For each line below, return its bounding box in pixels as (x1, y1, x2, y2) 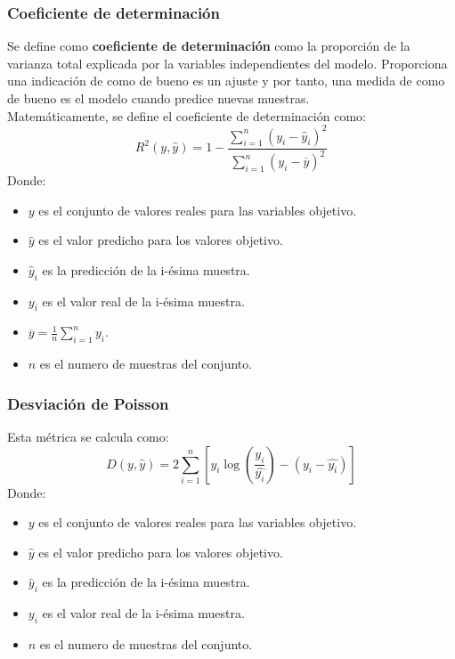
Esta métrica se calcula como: (7, 427, 169, 446)
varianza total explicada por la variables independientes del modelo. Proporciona (7, 53, 448, 72)
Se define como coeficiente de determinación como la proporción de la (7, 37, 410, 55)
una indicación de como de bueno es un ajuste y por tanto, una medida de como (7, 71, 445, 90)
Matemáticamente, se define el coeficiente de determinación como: (7, 106, 366, 125)
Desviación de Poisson (7, 392, 169, 414)
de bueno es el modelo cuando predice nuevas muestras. (7, 89, 310, 107)
